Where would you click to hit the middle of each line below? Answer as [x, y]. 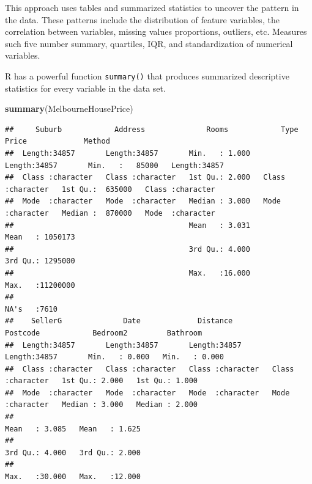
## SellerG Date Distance [119, 321]
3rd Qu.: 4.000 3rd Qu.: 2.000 [73, 453]
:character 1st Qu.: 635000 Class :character [110, 189]
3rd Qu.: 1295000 [40, 261]
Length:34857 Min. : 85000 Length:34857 [114, 165]
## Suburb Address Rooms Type [152, 129]
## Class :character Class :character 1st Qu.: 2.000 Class [145, 178]
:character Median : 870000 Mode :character [110, 213]
